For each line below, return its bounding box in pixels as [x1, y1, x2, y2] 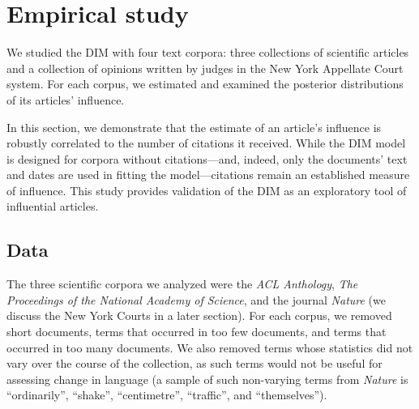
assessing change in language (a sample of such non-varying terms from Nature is [6, 370, 408, 387]
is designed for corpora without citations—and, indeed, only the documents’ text [6, 150, 408, 167]
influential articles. [6, 198, 99, 215]
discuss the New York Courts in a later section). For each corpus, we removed [6, 307, 392, 324]
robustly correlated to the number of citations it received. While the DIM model [6, 134, 406, 151]
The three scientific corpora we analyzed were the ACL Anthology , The [6, 275, 358, 292]
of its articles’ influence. [6, 91, 125, 108]
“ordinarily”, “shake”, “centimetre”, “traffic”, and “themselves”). [6, 386, 327, 403]
